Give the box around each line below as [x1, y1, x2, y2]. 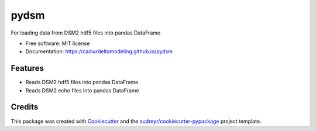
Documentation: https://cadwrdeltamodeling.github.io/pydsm [25, 48, 173, 55]
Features [11, 63, 44, 73]
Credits [11, 102, 39, 112]
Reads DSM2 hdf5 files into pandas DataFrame [25, 79, 139, 86]
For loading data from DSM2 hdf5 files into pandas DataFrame [11, 29, 161, 36]
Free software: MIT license [25, 40, 90, 47]
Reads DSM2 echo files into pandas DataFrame [25, 87, 140, 94]
